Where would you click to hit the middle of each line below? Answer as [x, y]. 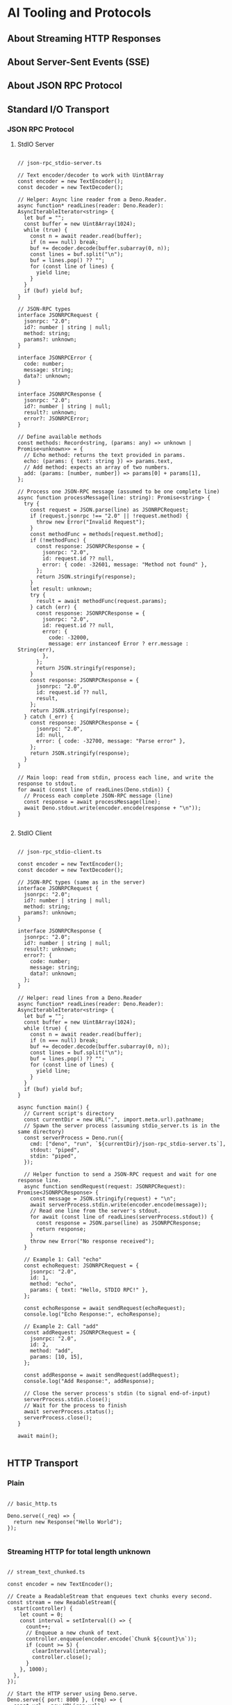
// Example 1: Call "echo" [63, 1260]
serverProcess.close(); [58, 1418]
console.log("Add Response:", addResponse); [89, 1382]
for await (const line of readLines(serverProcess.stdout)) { [122, 1217]
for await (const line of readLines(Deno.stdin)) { [93, 790]
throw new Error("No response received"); [92, 1242]
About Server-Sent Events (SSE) [78, 62]
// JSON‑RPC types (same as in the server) [81, 882]
